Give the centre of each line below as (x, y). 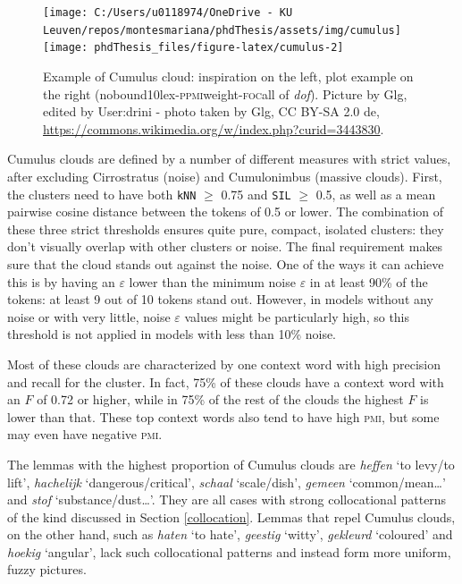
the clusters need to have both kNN (102, 194)
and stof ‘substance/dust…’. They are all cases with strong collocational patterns (227, 499)
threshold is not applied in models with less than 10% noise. (172, 334)
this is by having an (61, 281)
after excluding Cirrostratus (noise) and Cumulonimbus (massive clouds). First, (225, 176)
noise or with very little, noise (89, 316)
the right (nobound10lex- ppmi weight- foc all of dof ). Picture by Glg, (225, 93)
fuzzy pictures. (47, 569)
